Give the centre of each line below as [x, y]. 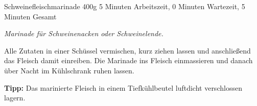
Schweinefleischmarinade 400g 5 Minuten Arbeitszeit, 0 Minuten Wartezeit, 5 [125, 6]
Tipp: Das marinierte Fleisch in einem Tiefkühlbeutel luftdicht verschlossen [123, 87]
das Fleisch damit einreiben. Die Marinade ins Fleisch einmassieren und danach [128, 60]
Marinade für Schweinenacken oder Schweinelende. [84, 33]
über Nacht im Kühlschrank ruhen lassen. [69, 70]
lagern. [15, 98]
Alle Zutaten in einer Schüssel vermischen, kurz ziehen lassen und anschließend [127, 50]
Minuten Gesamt [30, 16]
